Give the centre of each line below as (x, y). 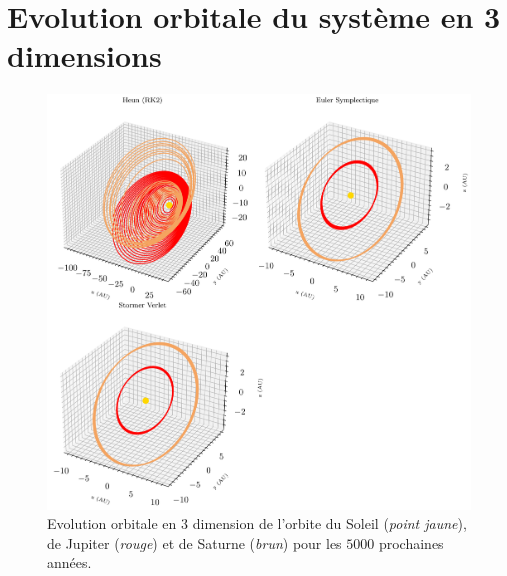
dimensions (84, 55)
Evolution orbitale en (112, 523)
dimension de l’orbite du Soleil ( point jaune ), (329, 523)
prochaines (411, 542)
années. (69, 562)
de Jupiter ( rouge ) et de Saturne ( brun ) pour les (194, 542)
